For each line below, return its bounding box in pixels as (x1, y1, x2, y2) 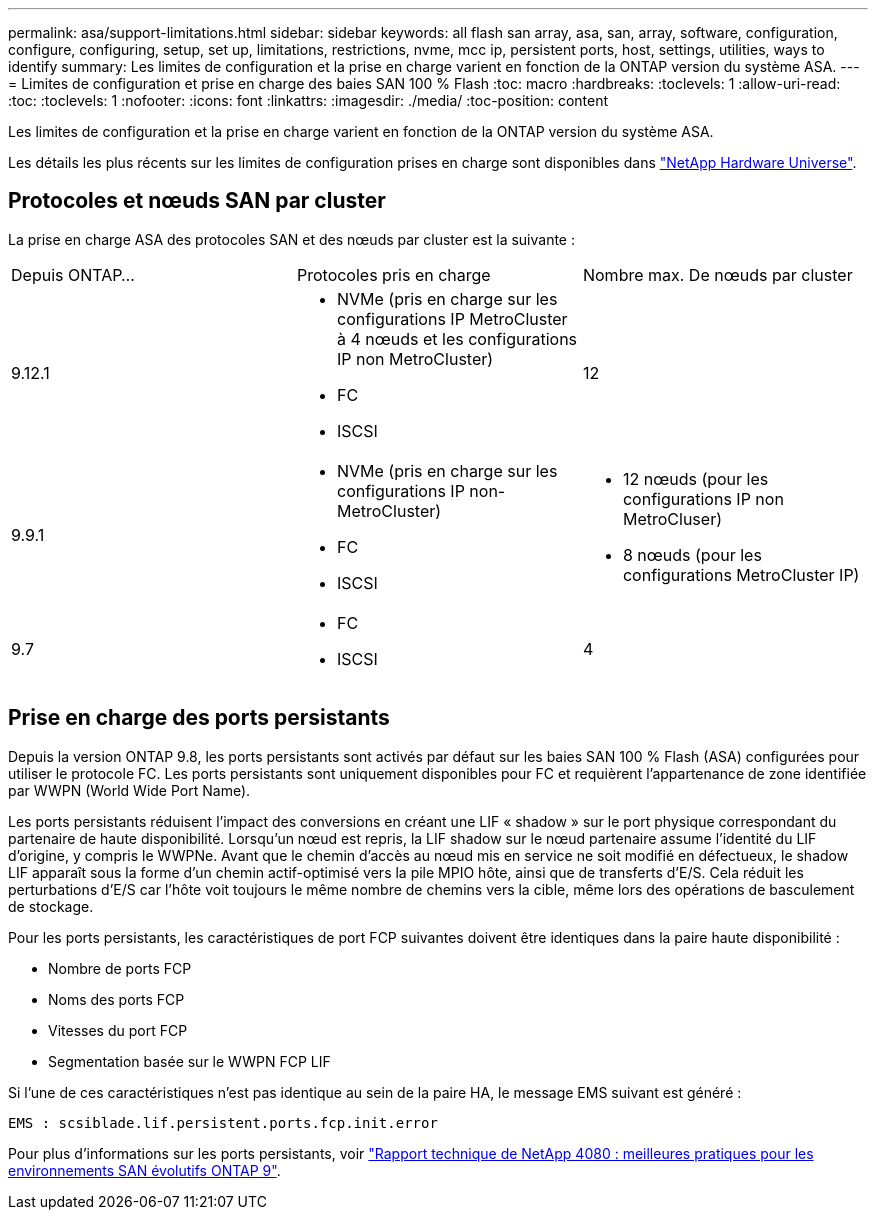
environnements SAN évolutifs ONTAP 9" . (8, 1161, 281, 1179)
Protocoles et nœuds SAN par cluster (8, 188, 386, 214)
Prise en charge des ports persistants (8, 705, 390, 731)
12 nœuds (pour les (622, 468, 769, 489)
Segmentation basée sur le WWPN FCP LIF (48, 1052, 331, 1070)
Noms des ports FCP (48, 990, 185, 1008)
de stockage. (8, 897, 94, 915)
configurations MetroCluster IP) (622, 564, 860, 585)
